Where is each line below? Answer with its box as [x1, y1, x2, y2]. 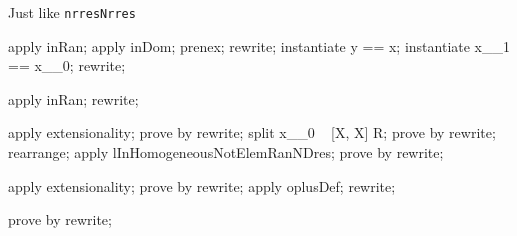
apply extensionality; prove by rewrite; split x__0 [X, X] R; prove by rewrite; [8, 122, 496, 143]
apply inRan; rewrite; [8, 88, 139, 109]
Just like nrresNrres [8, 2, 136, 22]
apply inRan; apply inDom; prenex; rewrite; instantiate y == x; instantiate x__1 [8, 35, 510, 56]
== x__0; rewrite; [8, 55, 126, 76]
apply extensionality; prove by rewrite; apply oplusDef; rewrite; [8, 175, 396, 196]
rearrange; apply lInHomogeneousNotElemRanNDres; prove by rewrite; [8, 142, 444, 163]
